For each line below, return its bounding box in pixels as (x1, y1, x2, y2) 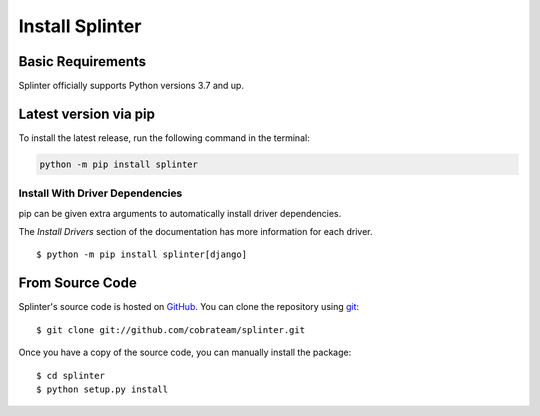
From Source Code (18, 275, 137, 292)
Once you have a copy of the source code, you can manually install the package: (18, 346, 352, 359)
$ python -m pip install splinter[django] (36, 249, 248, 260)
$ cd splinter (36, 370, 105, 381)
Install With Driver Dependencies (18, 186, 183, 200)
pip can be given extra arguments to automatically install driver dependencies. (18, 207, 342, 219)
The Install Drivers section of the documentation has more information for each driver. (18, 226, 373, 238)
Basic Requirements (18, 53, 147, 70)
